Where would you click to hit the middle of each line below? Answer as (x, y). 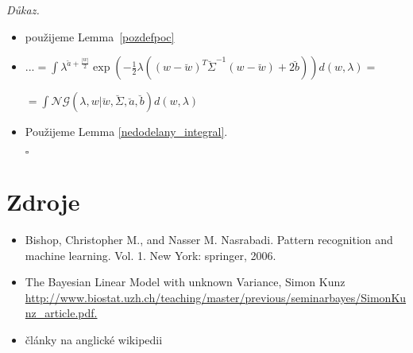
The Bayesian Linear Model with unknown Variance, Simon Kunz (185, 282)
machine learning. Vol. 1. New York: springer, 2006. (151, 255)
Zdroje (43, 201)
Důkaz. (23, 10)
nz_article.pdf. (61, 313)
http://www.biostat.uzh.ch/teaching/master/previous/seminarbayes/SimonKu (216, 297)
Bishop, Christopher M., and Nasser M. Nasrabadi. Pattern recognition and (209, 239)
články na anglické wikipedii (94, 339)
